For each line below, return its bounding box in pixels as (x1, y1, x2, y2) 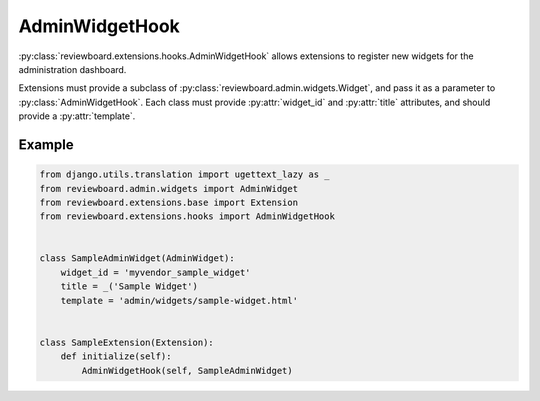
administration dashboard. (18, 63, 127, 75)
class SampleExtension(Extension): (39, 336, 214, 348)
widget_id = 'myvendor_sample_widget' (60, 266, 251, 278)
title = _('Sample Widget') (60, 281, 199, 292)
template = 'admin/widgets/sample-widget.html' (60, 295, 299, 306)
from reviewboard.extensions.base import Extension (39, 196, 299, 208)
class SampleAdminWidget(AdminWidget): (39, 253, 235, 264)
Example (18, 136, 74, 153)
